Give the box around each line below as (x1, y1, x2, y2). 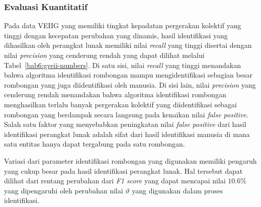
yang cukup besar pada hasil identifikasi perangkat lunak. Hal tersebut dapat (4, 165, 243, 176)
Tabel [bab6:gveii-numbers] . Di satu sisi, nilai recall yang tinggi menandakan (4, 59, 241, 70)
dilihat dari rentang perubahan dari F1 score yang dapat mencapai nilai (4, 175, 226, 186)
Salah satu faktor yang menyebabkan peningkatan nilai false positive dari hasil (4, 119, 246, 129)
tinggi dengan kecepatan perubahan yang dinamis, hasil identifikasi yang (4, 30, 228, 40)
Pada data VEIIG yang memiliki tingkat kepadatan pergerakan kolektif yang (4, 20, 241, 31)
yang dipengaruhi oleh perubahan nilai (4, 185, 123, 195)
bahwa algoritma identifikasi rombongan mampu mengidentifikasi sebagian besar (4, 70, 252, 80)
